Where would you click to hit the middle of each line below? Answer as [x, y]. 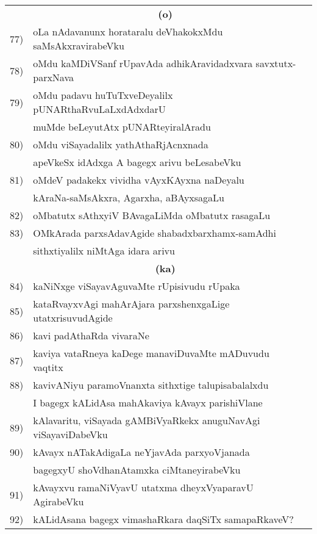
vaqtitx [48, 367]
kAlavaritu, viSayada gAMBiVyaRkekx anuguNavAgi [147, 420]
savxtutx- [276, 63]
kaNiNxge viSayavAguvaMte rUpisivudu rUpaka [137, 286]
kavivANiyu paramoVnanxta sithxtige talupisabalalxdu [151, 385]
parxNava [53, 77]
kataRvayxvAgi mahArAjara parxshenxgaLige [131, 304]
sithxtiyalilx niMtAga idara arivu [104, 251]
